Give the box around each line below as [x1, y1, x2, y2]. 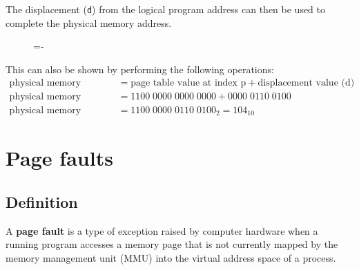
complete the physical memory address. [6, 15, 172, 30]
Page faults [6, 144, 113, 172]
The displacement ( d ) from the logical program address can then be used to [6, 2, 326, 16]
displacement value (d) [258, 78, 355, 88]
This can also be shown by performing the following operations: [6, 61, 274, 76]
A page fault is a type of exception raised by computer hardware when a [6, 223, 318, 238]
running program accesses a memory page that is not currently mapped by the [6, 237, 338, 251]
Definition [6, 191, 78, 212]
